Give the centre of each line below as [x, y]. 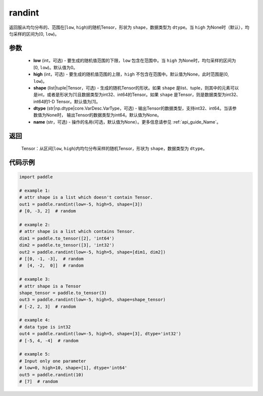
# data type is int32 [45, 327]
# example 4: [35, 320]
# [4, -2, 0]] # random [51, 266]
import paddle [36, 177]
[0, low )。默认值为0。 [56, 67]
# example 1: [35, 191]
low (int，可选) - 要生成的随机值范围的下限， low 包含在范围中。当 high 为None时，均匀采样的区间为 [135, 60]
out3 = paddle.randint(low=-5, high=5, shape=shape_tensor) [93, 300]
